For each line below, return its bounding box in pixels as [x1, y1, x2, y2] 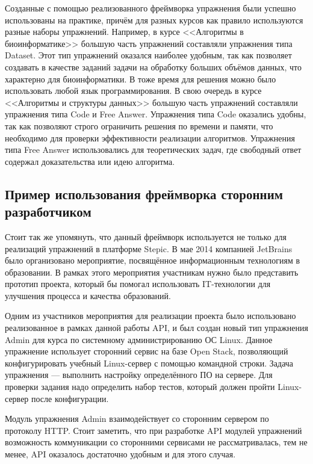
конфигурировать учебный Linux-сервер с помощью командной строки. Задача [5, 356, 294, 369]
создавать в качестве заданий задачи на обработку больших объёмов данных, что [5, 60, 302, 73]
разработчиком [5, 202, 91, 221]
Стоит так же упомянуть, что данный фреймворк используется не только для [5, 230, 287, 243]
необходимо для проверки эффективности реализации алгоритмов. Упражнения [5, 131, 295, 144]
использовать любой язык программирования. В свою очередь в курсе [5, 84, 262, 97]
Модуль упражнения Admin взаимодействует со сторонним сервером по [5, 412, 269, 425]
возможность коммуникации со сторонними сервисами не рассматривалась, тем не [5, 436, 308, 448]
